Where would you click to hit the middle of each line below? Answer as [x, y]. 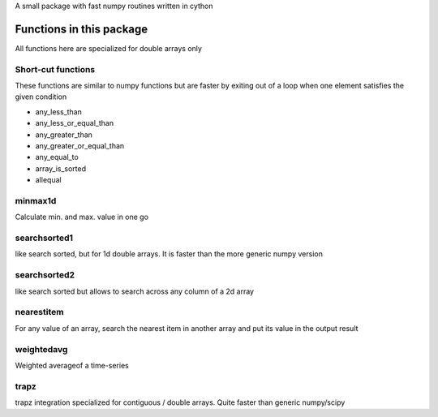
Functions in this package [82, 29]
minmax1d [36, 200]
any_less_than [59, 112]
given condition [41, 97]
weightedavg [41, 349]
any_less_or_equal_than [74, 123]
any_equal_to [57, 157]
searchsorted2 [45, 275]
